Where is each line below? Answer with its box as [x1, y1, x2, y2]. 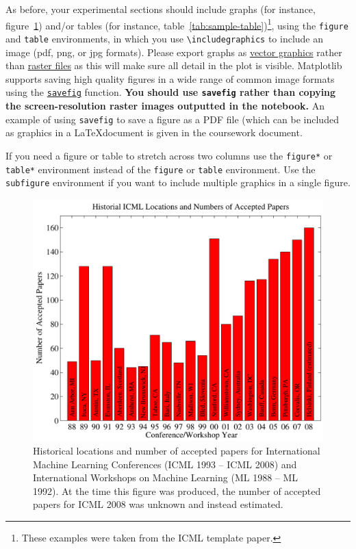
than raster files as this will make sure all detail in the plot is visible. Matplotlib [5, 58, 342, 73]
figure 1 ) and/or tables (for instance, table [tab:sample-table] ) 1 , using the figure [5, 16, 348, 32]
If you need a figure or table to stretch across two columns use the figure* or [5, 148, 333, 162]
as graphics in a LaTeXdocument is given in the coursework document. [5, 125, 303, 140]
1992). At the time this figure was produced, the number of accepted [33, 483, 321, 498]
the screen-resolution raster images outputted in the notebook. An [5, 99, 325, 112]
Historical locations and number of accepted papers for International [33, 444, 320, 458]
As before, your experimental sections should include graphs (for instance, [5, 2, 316, 16]
